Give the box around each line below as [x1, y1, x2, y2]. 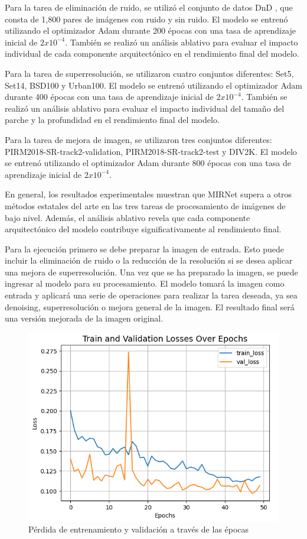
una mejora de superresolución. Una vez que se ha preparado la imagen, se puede [5, 265, 298, 278]
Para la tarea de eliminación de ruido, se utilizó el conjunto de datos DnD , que [5, 1, 293, 13]
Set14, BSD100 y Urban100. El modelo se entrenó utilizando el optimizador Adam [5, 79, 303, 91]
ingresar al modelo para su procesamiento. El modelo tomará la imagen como [5, 277, 285, 290]
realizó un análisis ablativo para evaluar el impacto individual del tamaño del [5, 102, 285, 114]
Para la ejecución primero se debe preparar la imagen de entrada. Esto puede [5, 242, 284, 255]
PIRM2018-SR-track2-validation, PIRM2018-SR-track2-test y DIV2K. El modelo [5, 145, 297, 157]
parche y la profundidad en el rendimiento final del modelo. [5, 113, 220, 126]
